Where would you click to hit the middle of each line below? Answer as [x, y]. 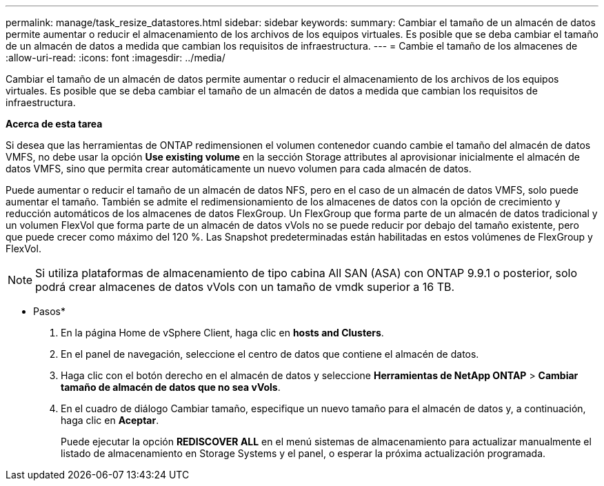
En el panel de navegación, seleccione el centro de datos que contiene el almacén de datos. [270, 354]
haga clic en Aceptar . [110, 420]
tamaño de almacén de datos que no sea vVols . [171, 387]
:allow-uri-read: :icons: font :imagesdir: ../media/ [115, 58]
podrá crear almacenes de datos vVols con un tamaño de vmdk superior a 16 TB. [245, 287]
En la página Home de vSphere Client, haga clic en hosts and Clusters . [222, 333]
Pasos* [49, 311]
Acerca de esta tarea [54, 124]
